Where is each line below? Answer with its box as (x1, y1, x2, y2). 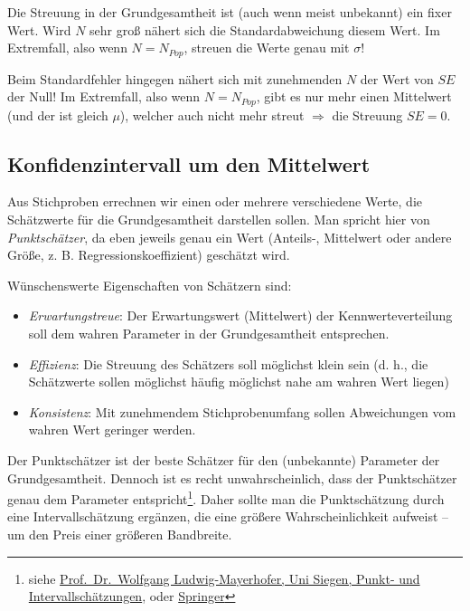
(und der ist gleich (7, 105, 108, 124)
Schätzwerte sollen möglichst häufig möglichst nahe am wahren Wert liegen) (28, 372, 449, 391)
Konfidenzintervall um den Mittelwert (7, 149, 371, 177)
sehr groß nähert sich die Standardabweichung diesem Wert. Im (89, 20, 440, 39)
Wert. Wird (7, 20, 71, 39)
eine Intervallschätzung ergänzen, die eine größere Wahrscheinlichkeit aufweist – (7, 507, 449, 526)
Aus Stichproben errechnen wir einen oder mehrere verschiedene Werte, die (7, 192, 422, 211)
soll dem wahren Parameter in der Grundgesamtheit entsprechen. (28, 324, 390, 343)
